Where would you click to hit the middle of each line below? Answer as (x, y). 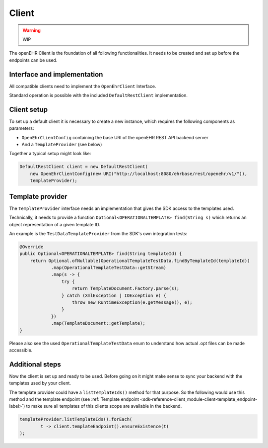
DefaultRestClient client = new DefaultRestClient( (84, 167)
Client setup (29, 109)
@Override (32, 247)
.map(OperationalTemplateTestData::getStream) (108, 268)
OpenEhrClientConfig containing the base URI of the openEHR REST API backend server (115, 137)
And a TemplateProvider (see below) (62, 145)
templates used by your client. (40, 383)
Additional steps (35, 364)
